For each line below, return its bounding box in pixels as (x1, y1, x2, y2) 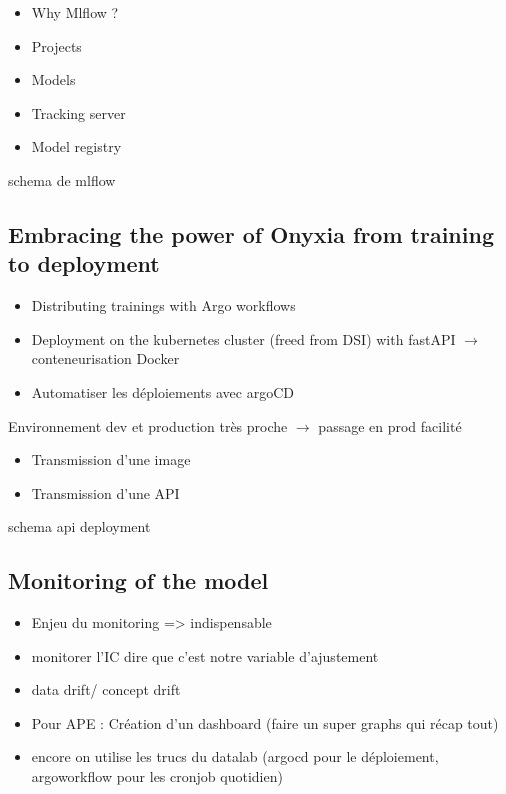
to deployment (8, 248, 160, 279)
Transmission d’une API (31, 482, 180, 503)
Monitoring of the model (8, 565, 269, 596)
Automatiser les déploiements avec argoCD (31, 381, 294, 402)
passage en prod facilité (318, 415, 462, 436)
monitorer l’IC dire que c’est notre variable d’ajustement (31, 645, 379, 666)
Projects (31, 35, 82, 56)
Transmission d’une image (31, 449, 191, 470)
